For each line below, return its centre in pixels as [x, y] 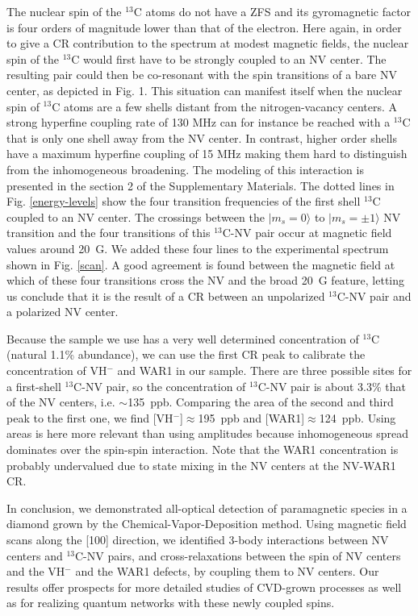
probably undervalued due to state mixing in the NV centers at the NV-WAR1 [201, 465]
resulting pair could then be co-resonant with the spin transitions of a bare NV [202, 75]
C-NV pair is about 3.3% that [332, 386]
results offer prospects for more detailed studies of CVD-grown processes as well [204, 587]
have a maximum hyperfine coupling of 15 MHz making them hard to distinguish [207, 154]
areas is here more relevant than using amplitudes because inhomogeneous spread [208, 433]
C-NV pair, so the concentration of [160, 386]
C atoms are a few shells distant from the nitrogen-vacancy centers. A [225, 106]
